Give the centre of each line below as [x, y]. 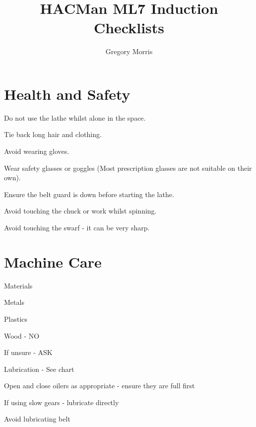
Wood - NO [22, 335]
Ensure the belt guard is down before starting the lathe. [89, 194]
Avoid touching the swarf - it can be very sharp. [77, 227]
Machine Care [53, 261]
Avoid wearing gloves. [37, 151]
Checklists [129, 28]
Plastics [16, 319]
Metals [14, 302]
